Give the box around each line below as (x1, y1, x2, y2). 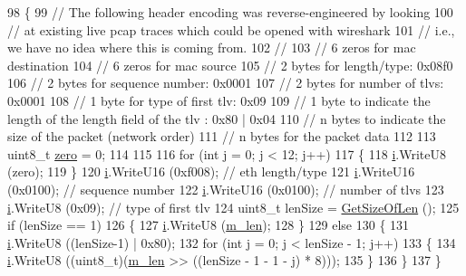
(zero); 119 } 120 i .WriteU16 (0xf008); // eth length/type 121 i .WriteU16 (7, 162, 415, 181)
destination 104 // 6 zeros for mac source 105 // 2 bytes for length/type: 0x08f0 (7, 55, 453, 74)
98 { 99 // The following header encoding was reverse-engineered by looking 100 (7, 3, 453, 21)
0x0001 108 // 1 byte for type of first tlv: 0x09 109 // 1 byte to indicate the (7, 90, 431, 109)
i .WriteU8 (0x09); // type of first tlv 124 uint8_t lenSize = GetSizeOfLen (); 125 (7, 197, 460, 216)
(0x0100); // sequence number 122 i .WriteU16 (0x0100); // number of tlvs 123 (7, 179, 444, 198)
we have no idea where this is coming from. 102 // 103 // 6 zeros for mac (7, 38, 416, 57)
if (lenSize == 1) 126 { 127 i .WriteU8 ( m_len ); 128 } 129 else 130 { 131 (7, 215, 410, 234)
